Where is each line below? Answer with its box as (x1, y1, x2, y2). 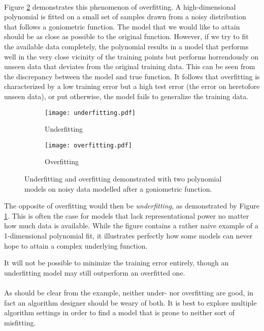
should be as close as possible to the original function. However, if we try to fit (4, 31, 249, 42)
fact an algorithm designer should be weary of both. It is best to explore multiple (4, 297, 257, 308)
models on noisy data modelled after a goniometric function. (24, 183, 212, 194)
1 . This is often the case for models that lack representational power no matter (4, 210, 249, 221)
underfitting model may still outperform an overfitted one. (4, 267, 185, 278)
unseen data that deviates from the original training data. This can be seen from (4, 61, 255, 72)
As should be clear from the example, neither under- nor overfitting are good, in (4, 287, 253, 297)
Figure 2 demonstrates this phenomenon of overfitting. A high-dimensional (4, 1, 236, 12)
